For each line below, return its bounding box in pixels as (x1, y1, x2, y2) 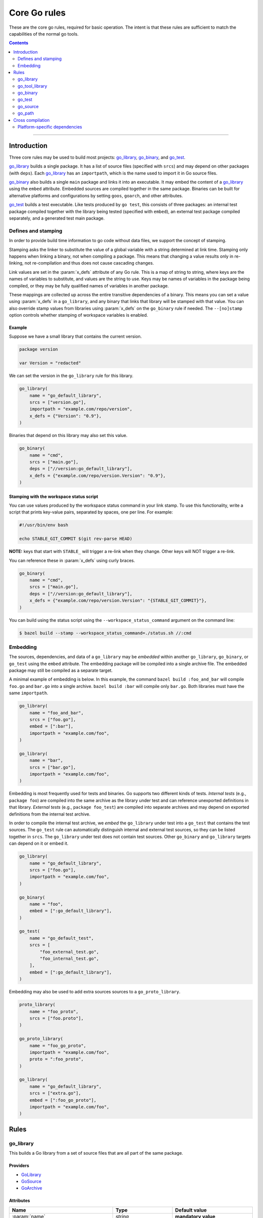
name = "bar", (29, 758, 63, 763)
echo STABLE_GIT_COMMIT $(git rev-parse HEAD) (19, 536, 132, 542)
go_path (18, 110, 34, 116)
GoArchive (21, 1185, 42, 1191)
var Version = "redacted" (19, 361, 81, 366)
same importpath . (9, 690, 48, 696)
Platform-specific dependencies (18, 124, 82, 130)
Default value (175, 1206, 207, 1213)
